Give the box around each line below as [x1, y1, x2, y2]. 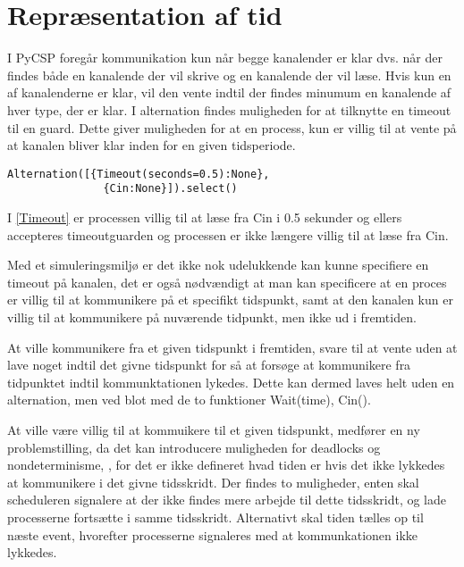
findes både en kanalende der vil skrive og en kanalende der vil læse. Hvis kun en [7, 65, 451, 84]
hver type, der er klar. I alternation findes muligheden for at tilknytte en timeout [7, 100, 451, 119]
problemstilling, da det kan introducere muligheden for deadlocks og [7, 438, 381, 456]
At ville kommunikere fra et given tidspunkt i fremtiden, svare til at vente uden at [7, 338, 458, 356]
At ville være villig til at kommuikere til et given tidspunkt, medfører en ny [7, 420, 420, 438]
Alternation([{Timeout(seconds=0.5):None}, [7, 167, 270, 180]
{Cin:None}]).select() [103, 182, 238, 196]
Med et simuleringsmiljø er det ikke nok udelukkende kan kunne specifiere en [7, 255, 429, 274]
